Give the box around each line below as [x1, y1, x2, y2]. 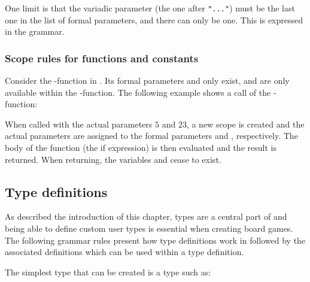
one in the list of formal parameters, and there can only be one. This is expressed [5, 13, 303, 26]
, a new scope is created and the [186, 117, 305, 130]
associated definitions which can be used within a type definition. [5, 245, 244, 258]
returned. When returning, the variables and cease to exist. [5, 153, 221, 165]
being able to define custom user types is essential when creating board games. [5, 222, 293, 235]
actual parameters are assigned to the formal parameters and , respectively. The [5, 129, 298, 142]
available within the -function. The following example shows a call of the [5, 86, 271, 98]
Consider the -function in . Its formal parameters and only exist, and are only [5, 74, 290, 87]
